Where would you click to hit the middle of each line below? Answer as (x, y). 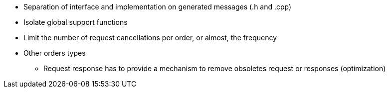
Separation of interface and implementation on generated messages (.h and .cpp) (158, 7)
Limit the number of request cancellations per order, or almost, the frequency (150, 38)
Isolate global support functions (76, 22)
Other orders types (55, 53)
